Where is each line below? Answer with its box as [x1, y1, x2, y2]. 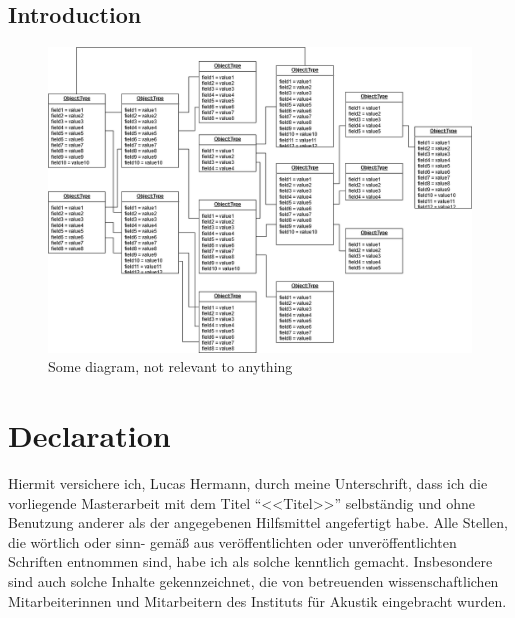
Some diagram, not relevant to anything [48, 356, 293, 377]
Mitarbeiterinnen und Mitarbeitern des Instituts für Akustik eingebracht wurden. [8, 590, 507, 611]
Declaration [8, 415, 171, 456]
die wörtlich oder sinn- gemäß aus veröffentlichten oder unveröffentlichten [8, 531, 457, 552]
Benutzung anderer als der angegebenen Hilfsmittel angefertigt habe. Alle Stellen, [8, 512, 508, 533]
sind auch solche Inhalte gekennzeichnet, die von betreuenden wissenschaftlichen [8, 571, 499, 592]
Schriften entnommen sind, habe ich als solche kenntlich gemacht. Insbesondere [8, 551, 493, 572]
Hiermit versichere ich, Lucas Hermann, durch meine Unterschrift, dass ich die [8, 473, 488, 494]
